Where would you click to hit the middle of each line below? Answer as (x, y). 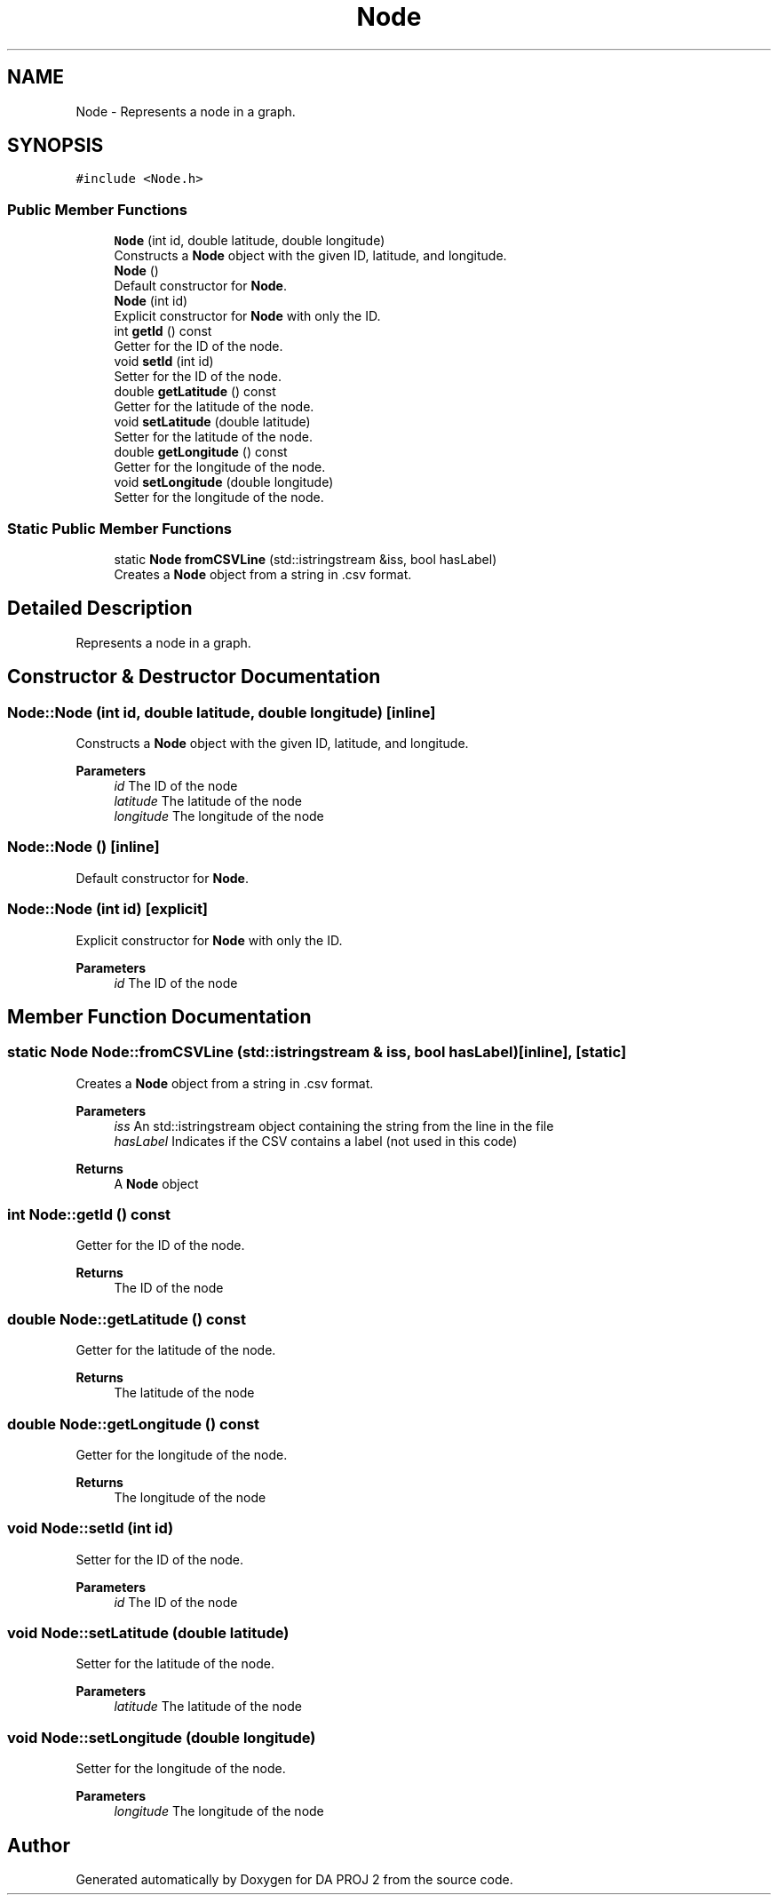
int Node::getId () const (89, 1215)
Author (39, 1845)
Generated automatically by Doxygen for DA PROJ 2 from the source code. (294, 1880)
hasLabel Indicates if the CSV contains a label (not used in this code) (316, 1141)
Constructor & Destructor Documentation (194, 677)
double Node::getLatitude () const (127, 1319)
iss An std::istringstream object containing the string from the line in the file (334, 1126)
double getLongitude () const (201, 452)
